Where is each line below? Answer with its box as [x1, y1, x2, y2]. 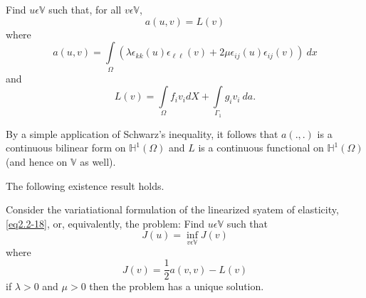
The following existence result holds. [6, 178, 164, 193]
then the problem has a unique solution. [89, 279, 264, 294]
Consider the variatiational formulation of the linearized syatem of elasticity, [6, 202, 339, 217]
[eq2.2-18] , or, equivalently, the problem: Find [6, 215, 205, 230]
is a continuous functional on [198, 140, 324, 155]
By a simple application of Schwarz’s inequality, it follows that [6, 126, 278, 141]
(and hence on [6, 154, 68, 169]
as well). [80, 154, 116, 169]
